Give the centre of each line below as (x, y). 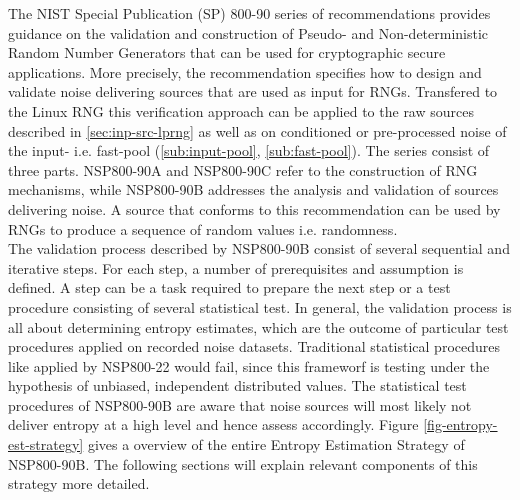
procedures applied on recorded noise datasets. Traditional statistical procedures (254, 346)
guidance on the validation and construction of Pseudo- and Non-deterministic (248, 32)
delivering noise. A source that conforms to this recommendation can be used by (254, 208)
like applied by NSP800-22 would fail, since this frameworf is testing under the (249, 365)
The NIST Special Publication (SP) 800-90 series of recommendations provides (249, 13)
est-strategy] (46, 444)
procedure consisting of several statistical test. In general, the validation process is (260, 306)
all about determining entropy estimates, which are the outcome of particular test (258, 326)
